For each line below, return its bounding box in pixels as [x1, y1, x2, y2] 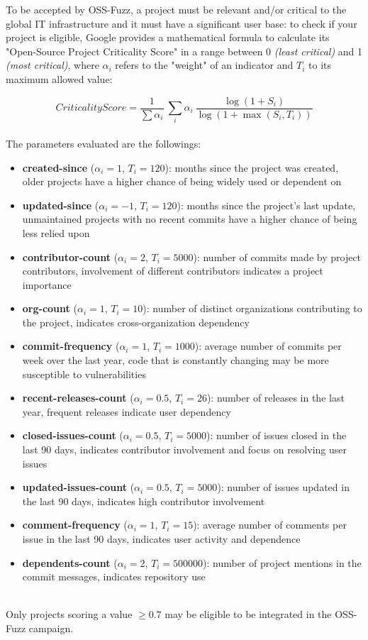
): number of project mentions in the [203, 555, 362, 570]
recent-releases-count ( [22, 390, 134, 405]
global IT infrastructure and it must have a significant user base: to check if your [6, 16, 357, 31]
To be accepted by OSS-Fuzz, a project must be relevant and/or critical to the [6, 2, 347, 16]
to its [308, 57, 331, 72]
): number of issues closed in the [206, 428, 347, 443]
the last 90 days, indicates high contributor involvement [22, 493, 265, 508]
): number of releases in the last [206, 390, 345, 405]
